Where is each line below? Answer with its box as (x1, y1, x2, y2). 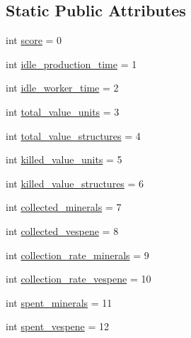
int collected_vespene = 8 (6, 223, 119, 238)
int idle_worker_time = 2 (6, 80, 119, 95)
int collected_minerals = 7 (6, 200, 122, 214)
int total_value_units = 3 (6, 104, 120, 119)
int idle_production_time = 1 (6, 56, 137, 71)
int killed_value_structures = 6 (6, 175, 144, 190)
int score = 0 (6, 33, 62, 48)
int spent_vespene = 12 (6, 319, 109, 334)
